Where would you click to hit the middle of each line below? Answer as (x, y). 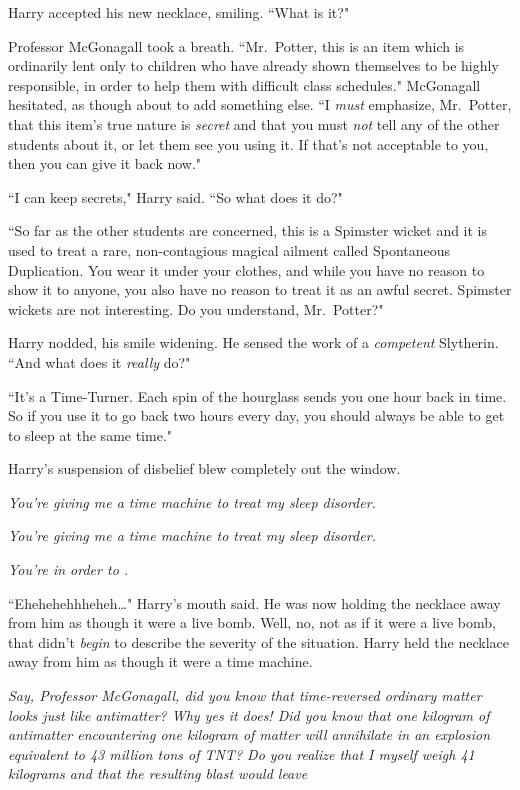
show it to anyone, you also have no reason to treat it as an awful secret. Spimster (260, 289)
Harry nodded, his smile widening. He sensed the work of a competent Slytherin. (253, 342)
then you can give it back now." (105, 163)
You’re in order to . (68, 569)
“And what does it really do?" (99, 361)
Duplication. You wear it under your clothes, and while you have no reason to (246, 269)
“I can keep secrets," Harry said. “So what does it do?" (175, 196)
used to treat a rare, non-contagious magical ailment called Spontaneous (229, 249)
